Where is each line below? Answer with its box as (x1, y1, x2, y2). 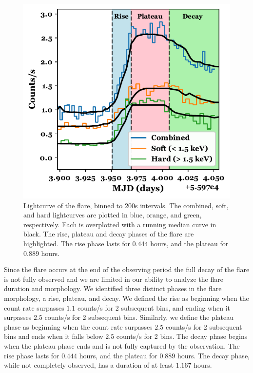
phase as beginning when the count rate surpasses (4, 321, 153, 332)
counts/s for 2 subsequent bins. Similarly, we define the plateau (44, 312, 234, 322)
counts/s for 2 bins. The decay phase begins (116, 331, 248, 341)
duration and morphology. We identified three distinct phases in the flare (4, 283, 222, 294)
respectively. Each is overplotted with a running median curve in (23, 219, 216, 229)
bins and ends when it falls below (4, 331, 103, 341)
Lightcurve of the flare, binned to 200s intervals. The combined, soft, (23, 200, 229, 210)
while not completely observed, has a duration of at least (4, 360, 174, 370)
